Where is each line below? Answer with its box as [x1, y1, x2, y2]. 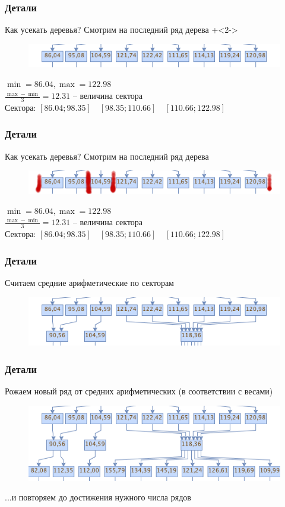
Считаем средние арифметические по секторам [5, 276, 174, 289]
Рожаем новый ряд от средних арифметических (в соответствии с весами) [5, 385, 273, 397]
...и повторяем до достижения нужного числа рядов [5, 491, 191, 503]
